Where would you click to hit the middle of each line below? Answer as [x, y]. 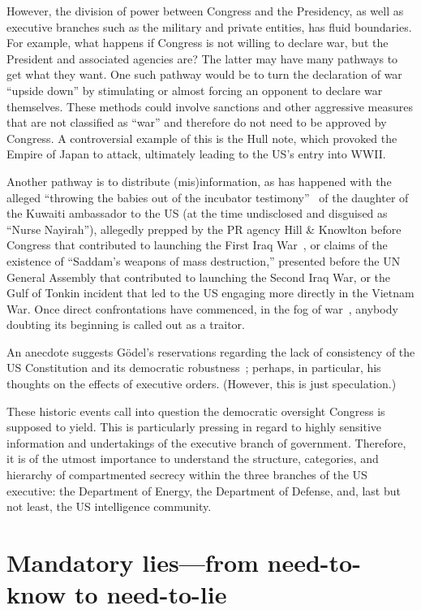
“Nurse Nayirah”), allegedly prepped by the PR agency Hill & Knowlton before [204, 229]
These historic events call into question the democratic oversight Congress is [196, 411]
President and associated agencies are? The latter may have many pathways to [202, 58]
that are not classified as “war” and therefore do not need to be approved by [197, 122]
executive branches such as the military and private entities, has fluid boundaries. [209, 26]
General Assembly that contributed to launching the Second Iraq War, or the [198, 277]
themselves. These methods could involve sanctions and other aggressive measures [210, 106]
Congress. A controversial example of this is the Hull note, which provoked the [202, 138]
